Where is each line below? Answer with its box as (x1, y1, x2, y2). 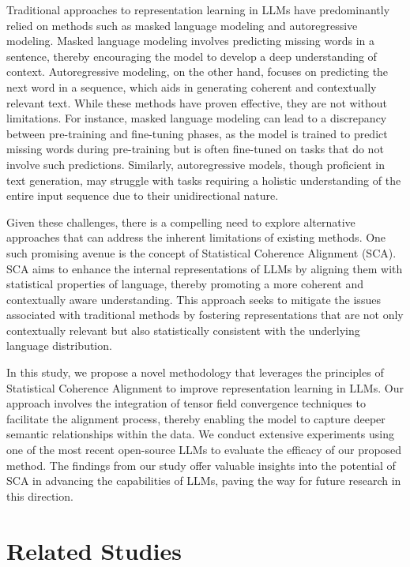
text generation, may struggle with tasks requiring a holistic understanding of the (6, 171, 401, 188)
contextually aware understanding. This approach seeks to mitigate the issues (6, 291, 381, 307)
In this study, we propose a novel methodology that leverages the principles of (6, 364, 384, 381)
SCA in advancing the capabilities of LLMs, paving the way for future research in (6, 472, 401, 489)
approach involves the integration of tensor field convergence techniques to (6, 395, 366, 411)
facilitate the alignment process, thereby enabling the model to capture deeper (6, 410, 386, 426)
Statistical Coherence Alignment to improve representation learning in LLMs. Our (6, 379, 404, 396)
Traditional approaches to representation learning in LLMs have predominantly (6, 2, 390, 17)
